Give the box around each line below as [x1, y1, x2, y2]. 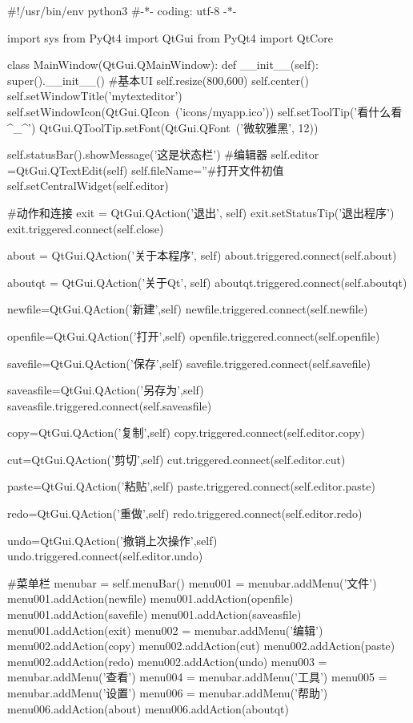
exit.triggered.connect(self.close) [7, 220, 164, 236]
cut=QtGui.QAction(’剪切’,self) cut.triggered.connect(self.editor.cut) [7, 450, 346, 467]
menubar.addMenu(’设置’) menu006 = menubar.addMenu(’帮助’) [7, 685, 328, 701]
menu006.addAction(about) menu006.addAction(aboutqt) [7, 700, 290, 717]
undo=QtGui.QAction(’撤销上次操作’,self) [7, 531, 218, 548]
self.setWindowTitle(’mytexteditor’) [7, 87, 182, 104]
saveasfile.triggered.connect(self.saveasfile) [7, 397, 212, 414]
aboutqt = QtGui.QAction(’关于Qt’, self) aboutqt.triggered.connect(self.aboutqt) [7, 273, 407, 290]
